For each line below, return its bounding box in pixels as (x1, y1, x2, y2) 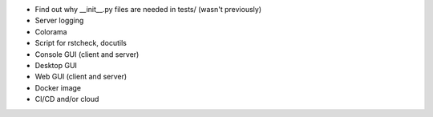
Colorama (34, 26, 67, 36)
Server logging (34, 16, 84, 26)
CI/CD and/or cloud (34, 95, 99, 104)
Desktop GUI (34, 60, 78, 70)
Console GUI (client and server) (34, 49, 140, 59)
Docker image (34, 83, 82, 92)
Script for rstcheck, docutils (34, 38, 127, 48)
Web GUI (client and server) (34, 72, 127, 82)
